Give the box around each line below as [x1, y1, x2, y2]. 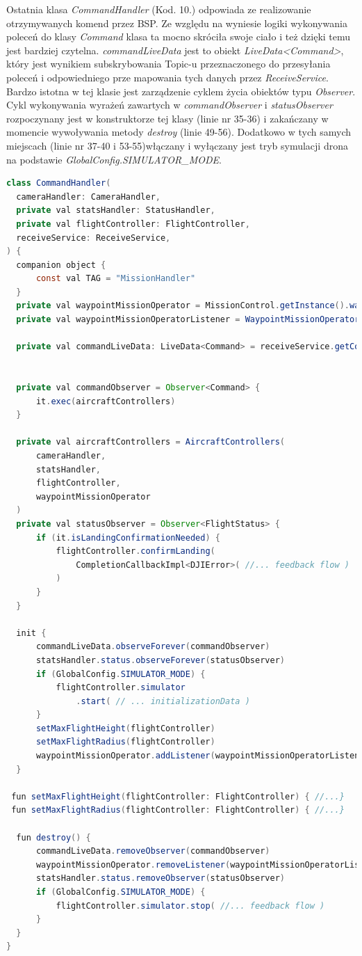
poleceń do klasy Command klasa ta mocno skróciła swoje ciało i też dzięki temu [6, 29, 351, 44]
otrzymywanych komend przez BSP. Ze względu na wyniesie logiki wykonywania [6, 15, 347, 30]
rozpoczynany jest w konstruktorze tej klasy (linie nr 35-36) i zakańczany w [6, 111, 329, 125]
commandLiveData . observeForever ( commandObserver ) [35, 642, 270, 652]
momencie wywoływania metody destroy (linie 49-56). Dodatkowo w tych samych [6, 125, 352, 139]
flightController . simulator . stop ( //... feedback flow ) [56, 900, 325, 911]
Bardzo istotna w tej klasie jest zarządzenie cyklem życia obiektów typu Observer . [6, 83, 356, 98]
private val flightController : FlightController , [16, 218, 250, 229]
